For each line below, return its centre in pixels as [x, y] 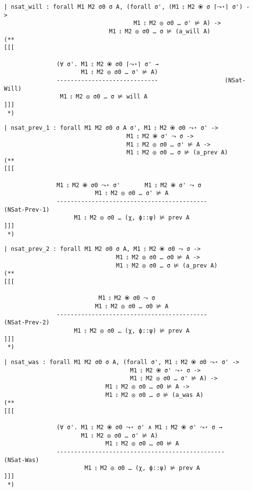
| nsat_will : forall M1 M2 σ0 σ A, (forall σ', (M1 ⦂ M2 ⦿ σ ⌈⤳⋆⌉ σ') [123, 7]
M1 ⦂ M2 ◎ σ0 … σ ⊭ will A [104, 97]
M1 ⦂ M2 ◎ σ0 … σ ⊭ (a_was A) [154, 395]
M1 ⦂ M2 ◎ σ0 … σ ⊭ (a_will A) [160, 31]
